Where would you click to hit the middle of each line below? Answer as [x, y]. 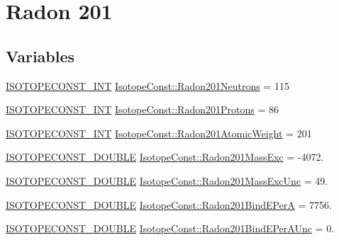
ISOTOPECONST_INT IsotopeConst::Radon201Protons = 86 [142, 109]
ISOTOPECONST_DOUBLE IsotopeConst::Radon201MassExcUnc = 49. [167, 180]
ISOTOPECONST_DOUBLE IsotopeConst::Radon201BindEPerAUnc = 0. [170, 228]
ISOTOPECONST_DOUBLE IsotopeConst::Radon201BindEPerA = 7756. [169, 204]
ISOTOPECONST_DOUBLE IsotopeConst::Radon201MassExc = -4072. [165, 157]
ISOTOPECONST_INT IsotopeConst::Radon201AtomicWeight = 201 [159, 133]
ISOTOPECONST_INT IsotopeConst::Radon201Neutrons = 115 [148, 85]
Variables [40, 56]
